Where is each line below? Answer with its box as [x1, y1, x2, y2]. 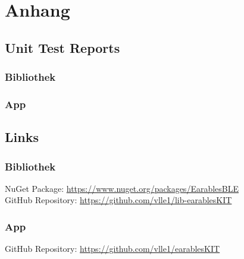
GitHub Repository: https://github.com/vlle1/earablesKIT [5, 242, 220, 255]
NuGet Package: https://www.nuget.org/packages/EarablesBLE [5, 182, 239, 194]
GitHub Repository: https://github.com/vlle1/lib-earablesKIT [5, 194, 232, 206]
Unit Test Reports [5, 38, 120, 56]
